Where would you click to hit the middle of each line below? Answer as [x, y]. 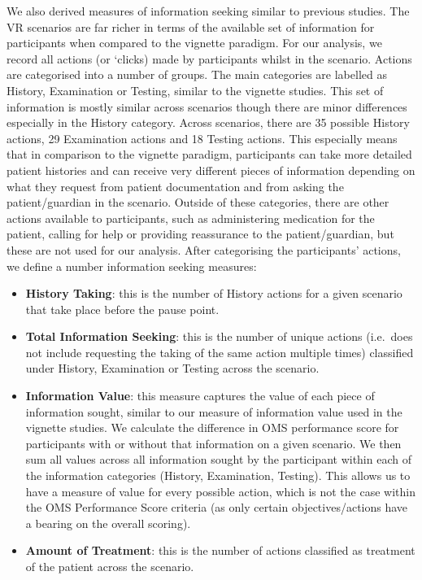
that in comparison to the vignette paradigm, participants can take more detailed [209, 154]
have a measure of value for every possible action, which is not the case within [220, 491]
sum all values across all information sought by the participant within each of [218, 459]
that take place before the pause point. [122, 309]
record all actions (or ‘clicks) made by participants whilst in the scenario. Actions [209, 58]
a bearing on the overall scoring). [108, 523]
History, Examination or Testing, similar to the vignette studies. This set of [195, 90]
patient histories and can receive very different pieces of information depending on [211, 170]
